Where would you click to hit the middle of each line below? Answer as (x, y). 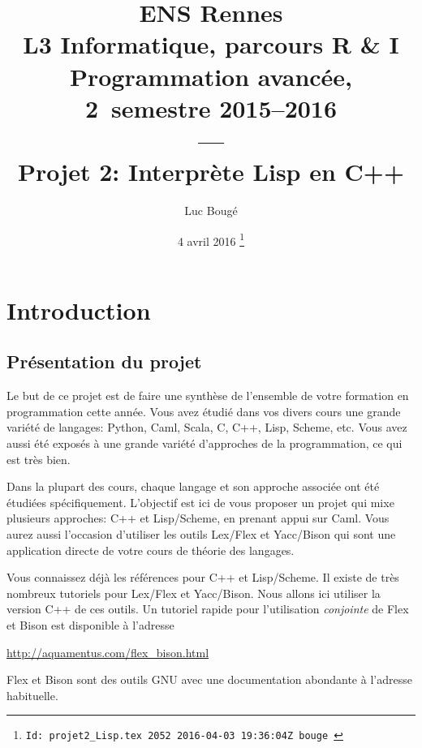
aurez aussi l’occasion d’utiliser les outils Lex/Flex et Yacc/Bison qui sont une (201, 534)
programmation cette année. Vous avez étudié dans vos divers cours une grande (204, 411)
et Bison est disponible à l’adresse (90, 625)
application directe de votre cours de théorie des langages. (151, 550)
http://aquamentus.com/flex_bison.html (108, 652)
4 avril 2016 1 (211, 239)
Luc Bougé (211, 211)
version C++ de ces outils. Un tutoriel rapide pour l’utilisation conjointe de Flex (208, 609)
